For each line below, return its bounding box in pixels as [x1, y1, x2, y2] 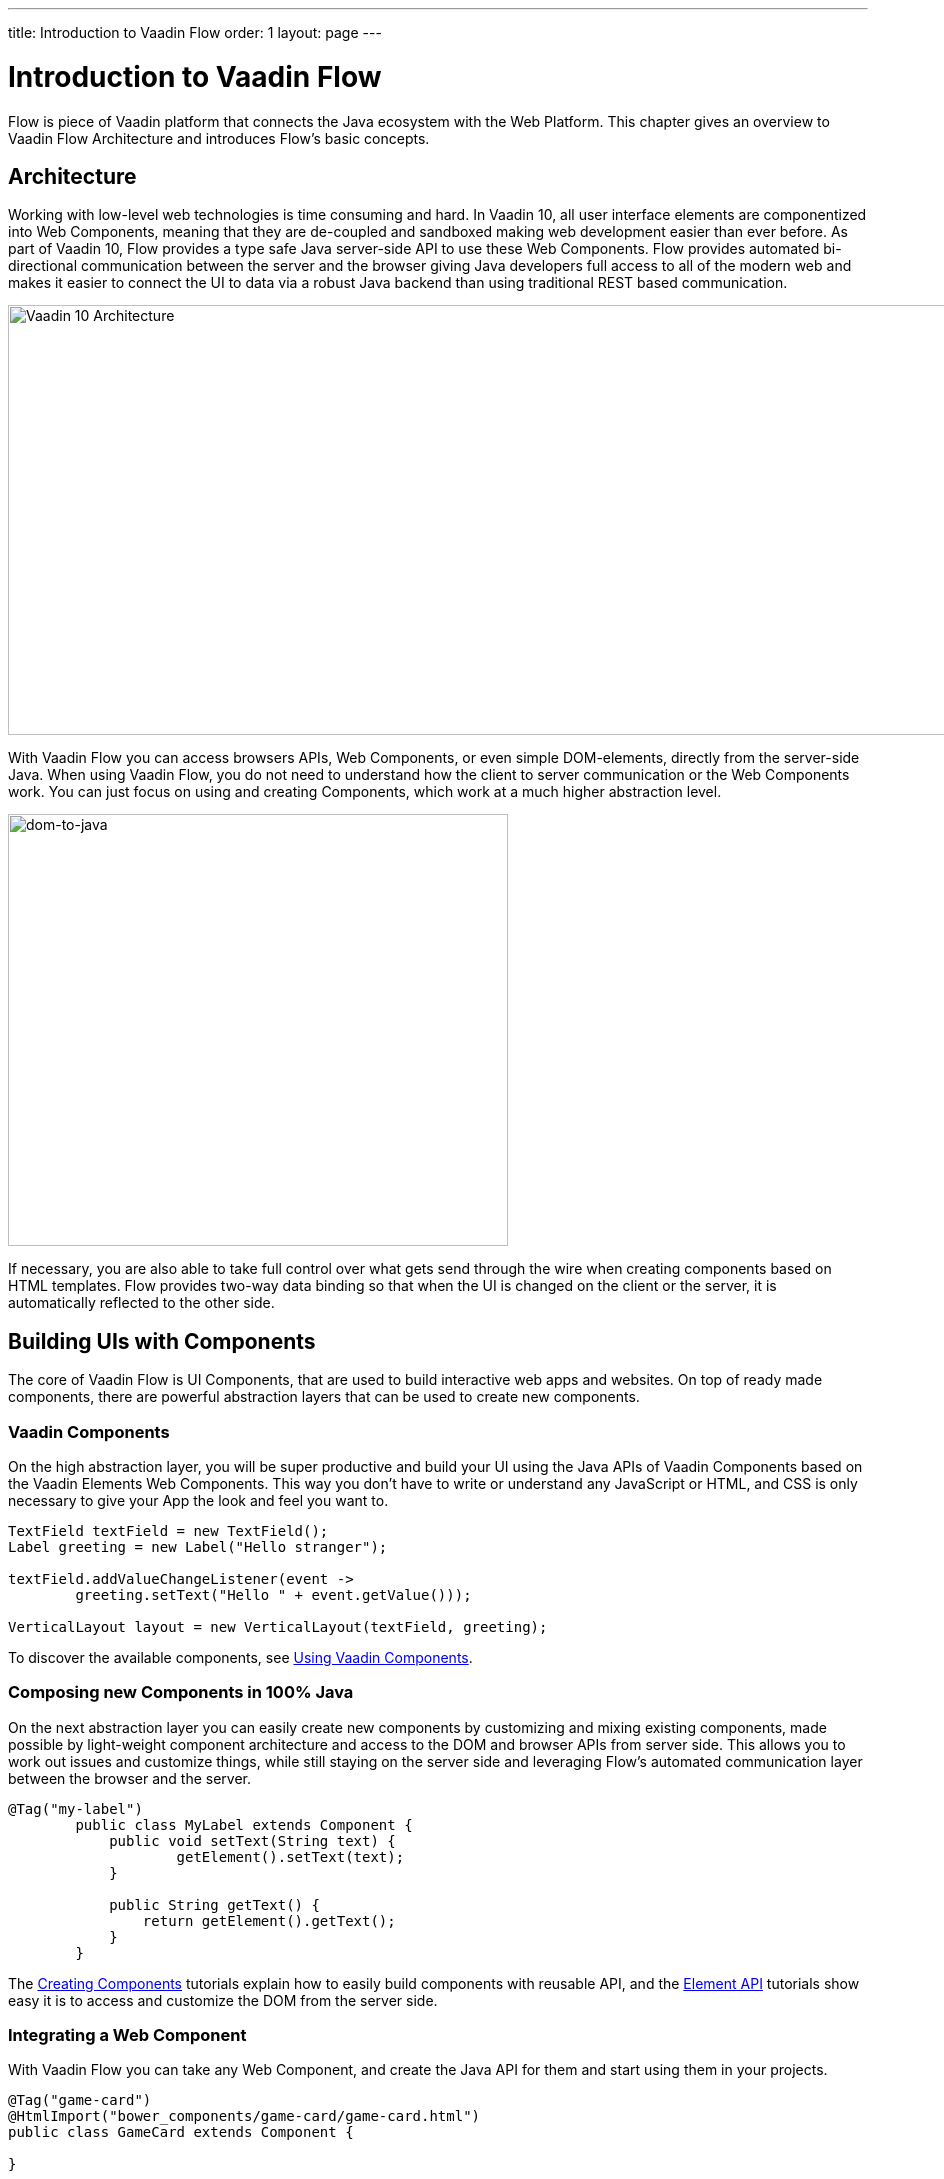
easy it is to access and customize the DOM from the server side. [8, 1991, 438, 2009]
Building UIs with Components [8, 1328, 316, 1354]
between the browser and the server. [8, 1769, 252, 1787]
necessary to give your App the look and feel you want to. [8, 1491, 389, 1509]
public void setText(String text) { [109, 1832, 396, 1849]
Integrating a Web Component [8, 2025, 247, 2046]
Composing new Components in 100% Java [8, 1682, 354, 1703]
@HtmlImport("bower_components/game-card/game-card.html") [8, 2108, 481, 2125]
